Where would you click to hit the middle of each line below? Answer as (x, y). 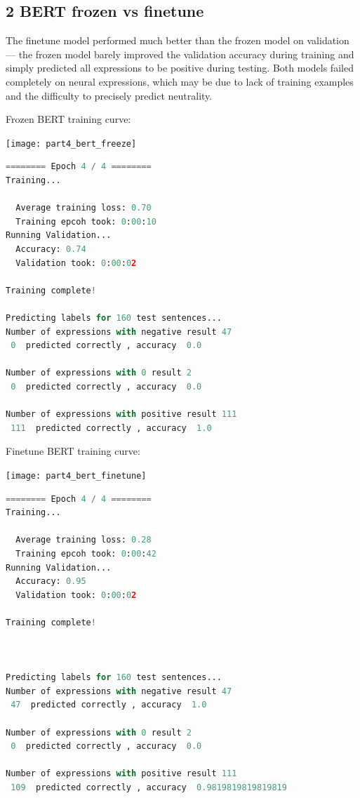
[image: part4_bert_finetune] (76, 476)
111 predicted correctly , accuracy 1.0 (111, 428)
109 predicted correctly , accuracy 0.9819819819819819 (149, 788)
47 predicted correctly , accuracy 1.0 (109, 705)
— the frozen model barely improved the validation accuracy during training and (180, 54)
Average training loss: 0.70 (84, 208)
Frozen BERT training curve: (68, 119)
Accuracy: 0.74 (51, 249)
